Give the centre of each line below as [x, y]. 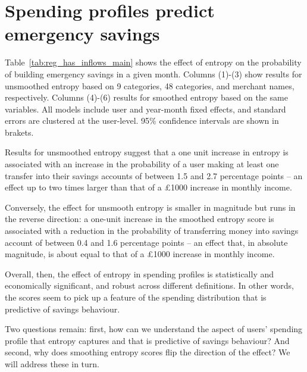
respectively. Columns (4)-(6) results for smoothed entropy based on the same [146, 97]
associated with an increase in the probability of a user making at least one [142, 164]
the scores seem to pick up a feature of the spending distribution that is [136, 297]
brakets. [19, 132]
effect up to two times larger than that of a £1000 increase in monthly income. [148, 187]
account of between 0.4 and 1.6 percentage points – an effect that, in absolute [146, 242]
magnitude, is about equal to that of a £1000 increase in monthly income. [140, 254]
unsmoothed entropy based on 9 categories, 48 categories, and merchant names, [150, 85]
